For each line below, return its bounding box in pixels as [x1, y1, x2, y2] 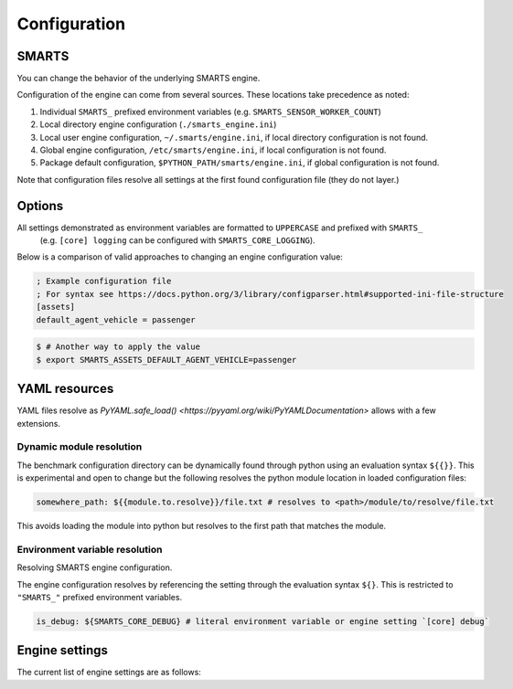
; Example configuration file [36, 276, 172, 287]
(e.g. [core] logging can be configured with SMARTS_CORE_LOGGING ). [39, 235, 315, 246]
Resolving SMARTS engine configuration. [16, 562, 173, 573]
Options [16, 197, 64, 214]
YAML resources [16, 381, 114, 397]
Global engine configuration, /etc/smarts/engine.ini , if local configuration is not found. [39, 144, 387, 155]
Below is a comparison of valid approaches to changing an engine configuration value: [16, 251, 343, 262]
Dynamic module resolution [16, 440, 143, 453]
